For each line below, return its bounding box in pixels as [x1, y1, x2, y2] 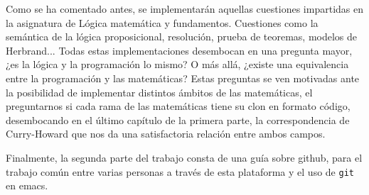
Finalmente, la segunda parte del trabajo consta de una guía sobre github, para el [6, 150, 363, 165]
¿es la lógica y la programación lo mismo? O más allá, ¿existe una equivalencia [6, 57, 349, 72]
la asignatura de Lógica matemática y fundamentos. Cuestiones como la [6, 15, 319, 30]
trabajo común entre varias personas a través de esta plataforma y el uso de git [6, 164, 354, 179]
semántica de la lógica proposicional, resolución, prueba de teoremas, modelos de [6, 29, 358, 44]
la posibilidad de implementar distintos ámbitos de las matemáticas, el [6, 84, 313, 99]
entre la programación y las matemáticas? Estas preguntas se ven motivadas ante [6, 70, 360, 85]
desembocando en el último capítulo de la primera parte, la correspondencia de [6, 112, 350, 127]
